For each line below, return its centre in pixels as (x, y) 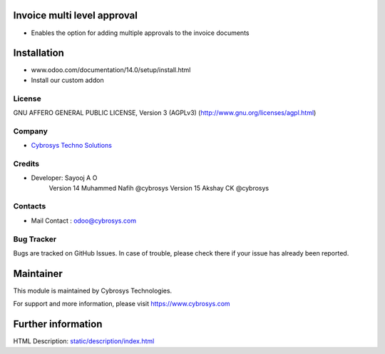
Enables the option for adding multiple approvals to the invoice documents (140, 33)
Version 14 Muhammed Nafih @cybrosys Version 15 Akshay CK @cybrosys (159, 188)
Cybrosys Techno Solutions (71, 146)
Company (30, 131)
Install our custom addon (67, 80)
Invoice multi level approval (76, 15)
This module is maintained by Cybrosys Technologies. (93, 290)
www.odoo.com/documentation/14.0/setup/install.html (111, 70)
